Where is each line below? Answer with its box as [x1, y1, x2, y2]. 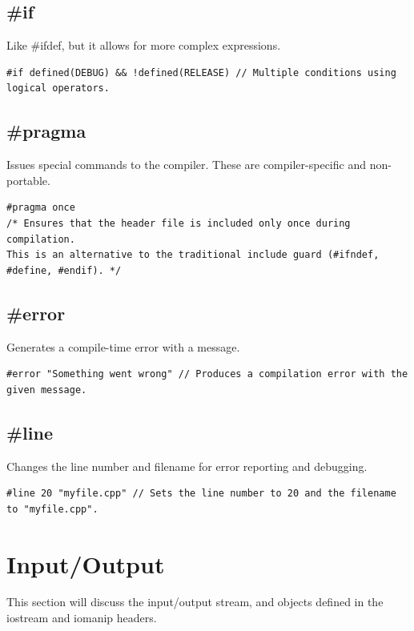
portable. [6, 171, 50, 188]
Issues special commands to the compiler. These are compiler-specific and [6, 156, 366, 173]
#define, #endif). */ [6, 264, 122, 276]
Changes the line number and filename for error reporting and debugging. [6, 457, 368, 474]
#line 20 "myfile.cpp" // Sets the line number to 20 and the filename [6, 488, 396, 500]
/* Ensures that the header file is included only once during [6, 217, 351, 229]
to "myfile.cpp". [6, 503, 98, 515]
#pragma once [6, 202, 75, 214]
